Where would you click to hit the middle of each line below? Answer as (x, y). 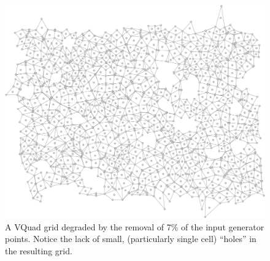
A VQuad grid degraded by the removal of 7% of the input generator (135, 226)
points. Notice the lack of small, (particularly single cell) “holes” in (131, 239)
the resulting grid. (39, 251)
